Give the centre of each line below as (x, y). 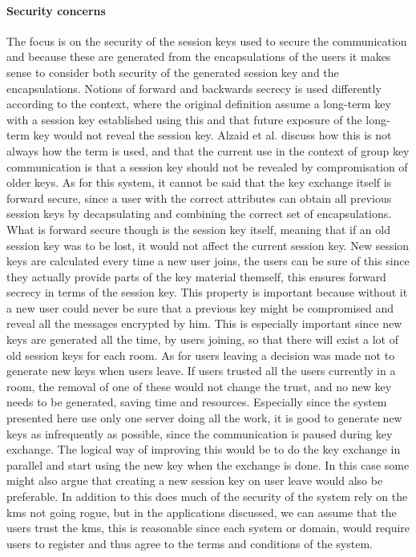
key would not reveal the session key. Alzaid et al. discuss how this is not (212, 135)
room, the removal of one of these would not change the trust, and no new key (199, 386)
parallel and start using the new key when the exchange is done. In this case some (208, 464)
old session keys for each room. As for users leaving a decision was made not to (201, 355)
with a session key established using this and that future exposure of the (184, 119)
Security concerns (56, 10)
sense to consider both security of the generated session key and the (173, 72)
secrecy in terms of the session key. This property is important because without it (207, 292)
